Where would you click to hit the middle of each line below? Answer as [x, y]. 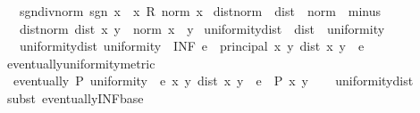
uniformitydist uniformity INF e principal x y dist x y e [192, 46]
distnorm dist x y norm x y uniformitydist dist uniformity [202, 28]
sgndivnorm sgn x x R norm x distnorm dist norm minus [200, 11]
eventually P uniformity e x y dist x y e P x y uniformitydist [213, 81]
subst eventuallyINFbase [75, 97]
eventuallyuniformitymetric [81, 63]
